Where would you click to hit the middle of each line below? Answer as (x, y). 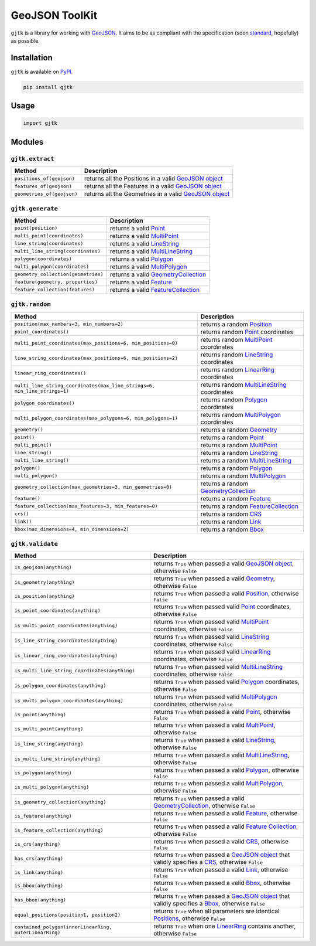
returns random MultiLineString (243, 384)
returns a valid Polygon (142, 259)
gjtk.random (31, 304)
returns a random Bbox (232, 529)
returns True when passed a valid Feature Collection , (226, 826)
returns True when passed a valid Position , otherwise (226, 594)
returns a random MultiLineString (246, 460)
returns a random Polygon (236, 468)
